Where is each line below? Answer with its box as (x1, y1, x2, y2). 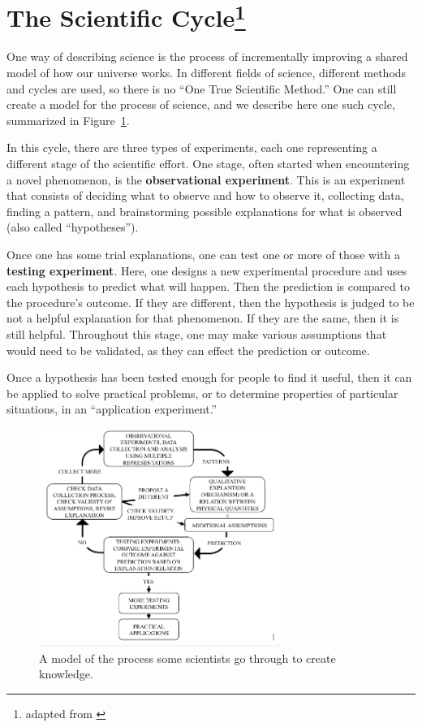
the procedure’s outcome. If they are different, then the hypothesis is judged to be (6, 293, 415, 310)
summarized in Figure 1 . (6, 111, 130, 128)
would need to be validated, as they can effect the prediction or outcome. (6, 341, 370, 358)
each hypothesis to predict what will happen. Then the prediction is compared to (6, 278, 410, 295)
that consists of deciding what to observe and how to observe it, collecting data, (6, 187, 404, 204)
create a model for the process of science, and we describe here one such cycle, (6, 96, 395, 113)
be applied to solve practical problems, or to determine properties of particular (6, 384, 398, 401)
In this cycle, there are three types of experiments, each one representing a (6, 139, 377, 156)
